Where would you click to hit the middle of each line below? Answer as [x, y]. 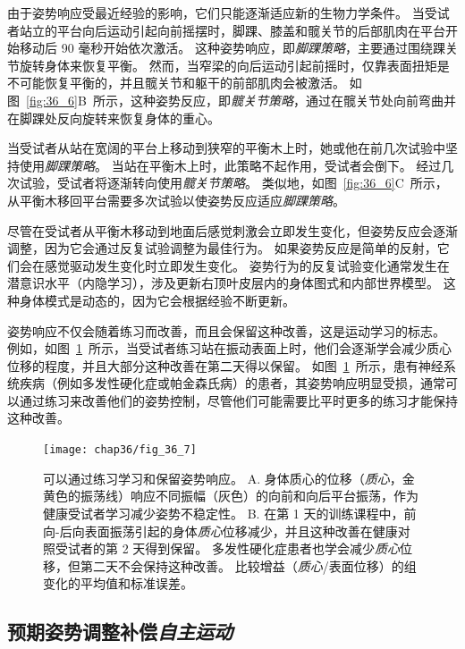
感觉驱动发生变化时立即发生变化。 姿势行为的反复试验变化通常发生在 [247, 265]
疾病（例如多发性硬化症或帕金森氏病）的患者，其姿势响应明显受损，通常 [232, 383]
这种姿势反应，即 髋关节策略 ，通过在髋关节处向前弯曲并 [293, 100]
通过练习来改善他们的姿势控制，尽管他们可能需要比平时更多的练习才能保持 [238, 400]
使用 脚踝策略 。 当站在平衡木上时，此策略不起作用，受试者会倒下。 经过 [230, 165]
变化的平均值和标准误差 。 [118, 583]
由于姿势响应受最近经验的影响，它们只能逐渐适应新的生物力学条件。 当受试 [228, 13]
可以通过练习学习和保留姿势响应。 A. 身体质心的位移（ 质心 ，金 [229, 478]
